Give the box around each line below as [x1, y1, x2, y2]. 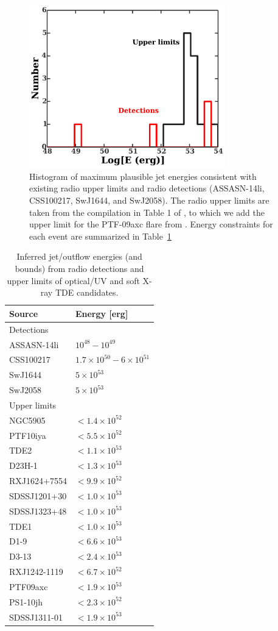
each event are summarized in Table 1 [29, 229, 172, 242]
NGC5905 [9, 413, 46, 426]
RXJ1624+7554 [9, 474, 67, 487]
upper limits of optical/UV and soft [7, 274, 140, 287]
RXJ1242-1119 [9, 565, 63, 578]
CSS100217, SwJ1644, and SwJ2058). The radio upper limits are [29, 194, 269, 207]
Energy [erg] [75, 307, 128, 319]
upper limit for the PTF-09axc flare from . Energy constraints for [29, 218, 273, 230]
